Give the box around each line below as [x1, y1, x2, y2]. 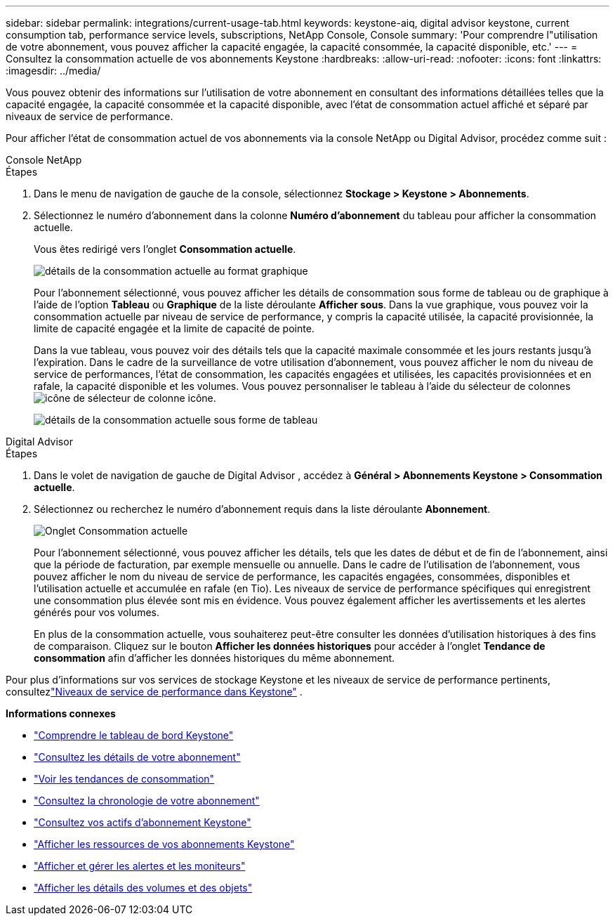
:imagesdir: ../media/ [6, 65, 101, 77]
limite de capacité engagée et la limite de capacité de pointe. [34, 322, 315, 334]
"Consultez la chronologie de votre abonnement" [34, 795, 260, 806]
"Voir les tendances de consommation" [34, 773, 215, 785]
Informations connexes [6, 707, 116, 719]
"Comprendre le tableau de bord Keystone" [34, 729, 234, 741]
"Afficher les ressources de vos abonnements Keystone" [34, 838, 295, 850]
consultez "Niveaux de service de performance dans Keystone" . [6, 686, 303, 698]
